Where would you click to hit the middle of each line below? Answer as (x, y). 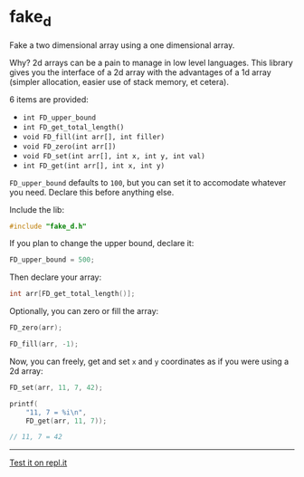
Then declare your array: (56, 277)
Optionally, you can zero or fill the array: (84, 311)
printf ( (24, 404)
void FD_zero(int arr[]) (69, 147)
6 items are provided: (49, 99)
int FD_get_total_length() (73, 127)
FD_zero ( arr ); (36, 328)
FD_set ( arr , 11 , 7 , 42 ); (56, 387)
